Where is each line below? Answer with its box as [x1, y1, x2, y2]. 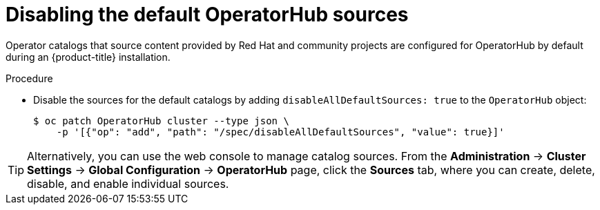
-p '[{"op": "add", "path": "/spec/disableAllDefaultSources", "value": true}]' [56, 126, 505, 137]
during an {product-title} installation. [6, 50, 171, 63]
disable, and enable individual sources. [27, 176, 229, 191]
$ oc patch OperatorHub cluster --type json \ [33, 115, 289, 126]
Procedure [6, 72, 53, 84]
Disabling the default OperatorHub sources [6, 3, 409, 26]
